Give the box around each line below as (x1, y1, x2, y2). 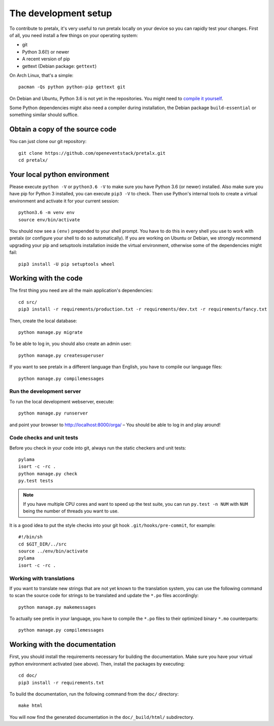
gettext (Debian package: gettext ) (22, 63, 97, 69)
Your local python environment (9, 170, 110, 179)
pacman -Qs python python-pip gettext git (18, 84, 126, 90)
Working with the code (9, 274, 83, 283)
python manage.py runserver (18, 410, 88, 416)
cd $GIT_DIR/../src (18, 541, 67, 547)
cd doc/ (18, 673, 38, 678)
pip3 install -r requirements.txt (18, 680, 104, 685)
